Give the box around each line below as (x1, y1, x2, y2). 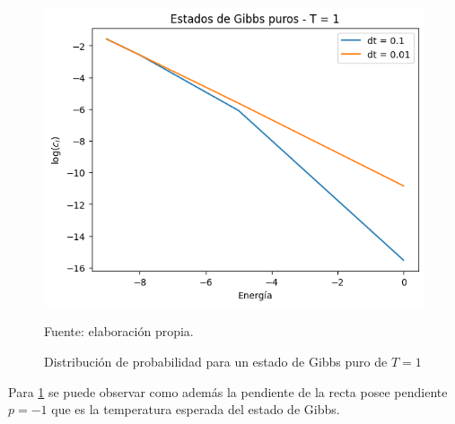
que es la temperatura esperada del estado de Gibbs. (51, 400, 340, 419)
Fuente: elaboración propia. (44, 322, 194, 341)
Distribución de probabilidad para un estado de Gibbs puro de (44, 351, 388, 370)
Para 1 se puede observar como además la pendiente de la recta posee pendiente (8, 382, 448, 401)
